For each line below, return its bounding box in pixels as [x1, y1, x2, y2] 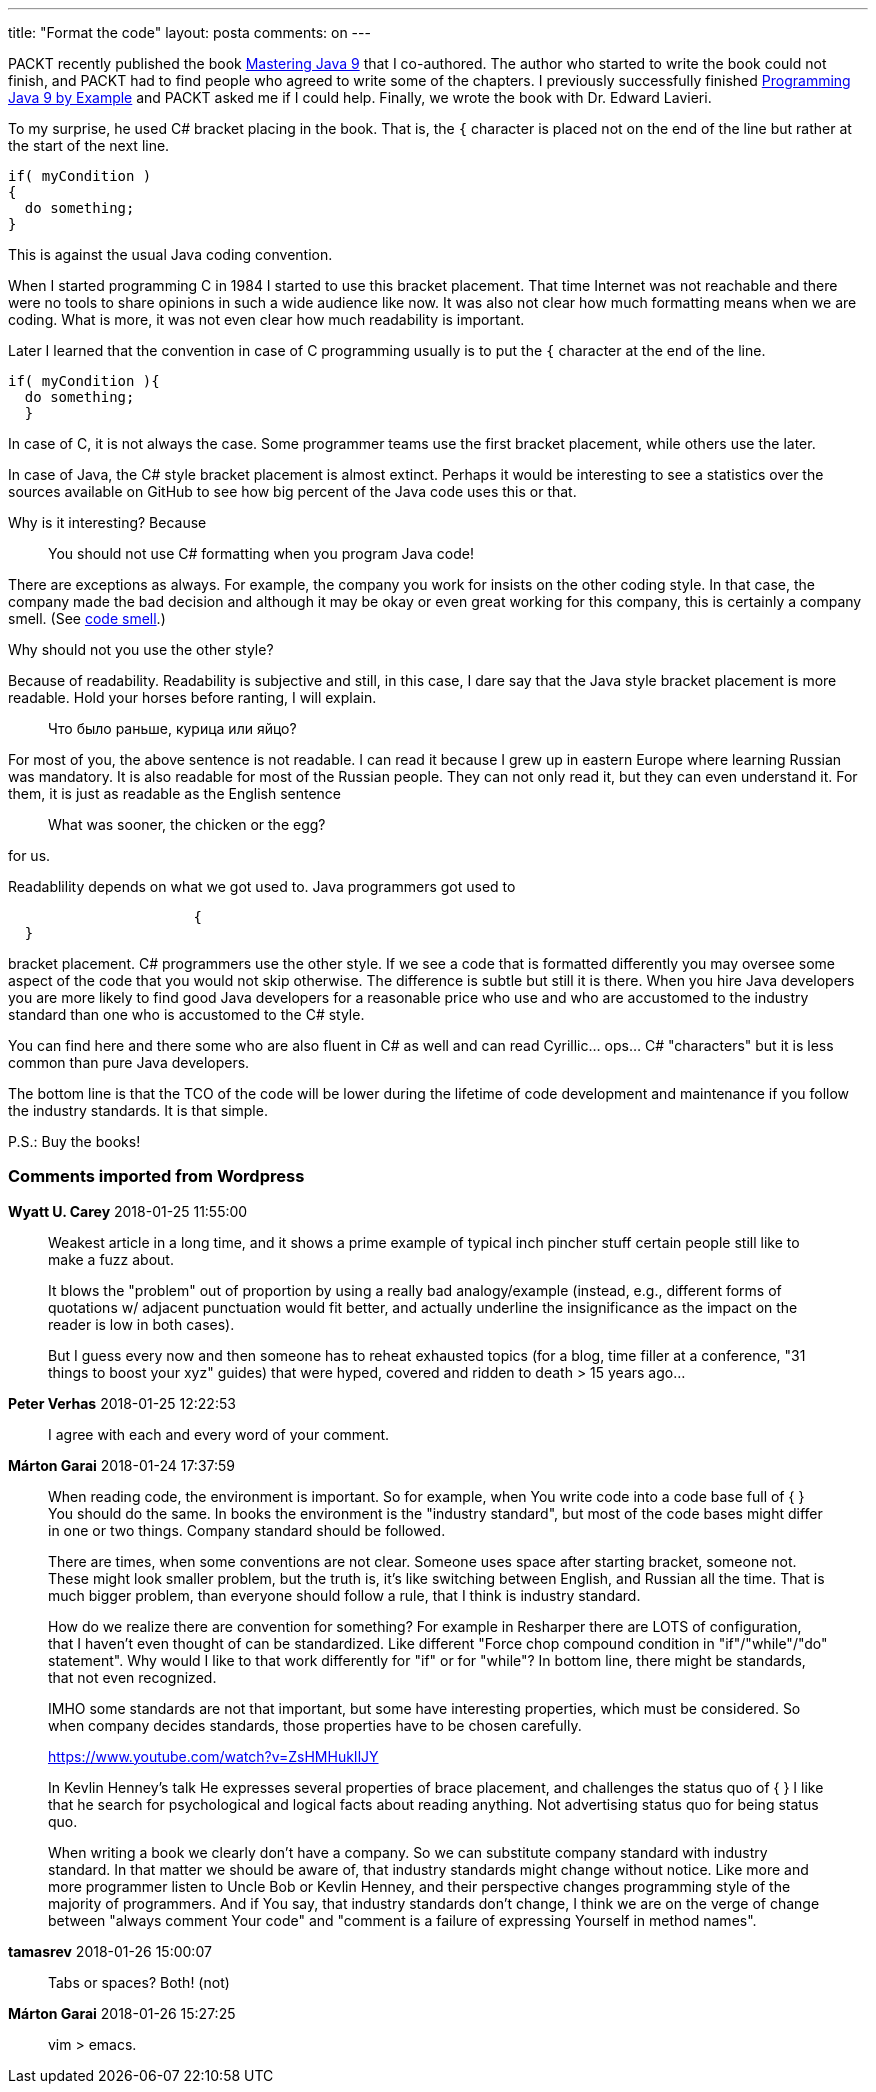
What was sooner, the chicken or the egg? [48, 816, 326, 833]
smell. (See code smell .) [8, 610, 166, 627]
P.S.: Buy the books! [8, 1133, 141, 1150]
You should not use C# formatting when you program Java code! [48, 545, 475, 562]
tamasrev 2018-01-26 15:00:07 [8, 1942, 212, 1960]
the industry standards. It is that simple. [8, 1102, 268, 1119]
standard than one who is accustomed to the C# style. [8, 1006, 365, 1023]
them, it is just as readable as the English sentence [8, 785, 342, 802]
